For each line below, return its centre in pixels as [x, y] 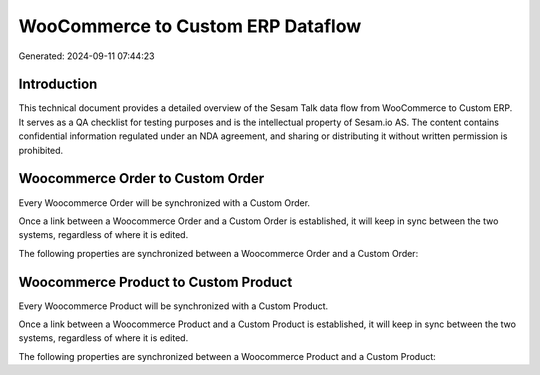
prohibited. [41, 150]
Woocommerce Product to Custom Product [155, 281]
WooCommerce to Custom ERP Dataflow [190, 26]
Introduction [58, 84]
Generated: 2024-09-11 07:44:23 [86, 56]
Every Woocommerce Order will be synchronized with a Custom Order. [164, 202]
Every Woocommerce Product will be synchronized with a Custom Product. [173, 306]
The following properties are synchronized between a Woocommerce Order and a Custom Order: [218, 253]
